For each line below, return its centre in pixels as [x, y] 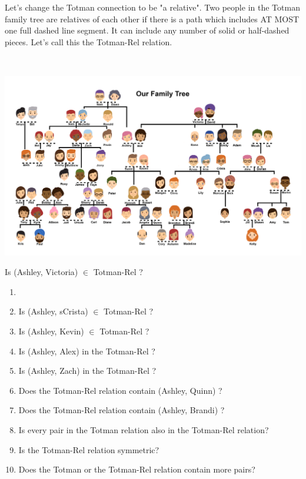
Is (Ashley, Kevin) [51, 331]
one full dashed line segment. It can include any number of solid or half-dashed [147, 30]
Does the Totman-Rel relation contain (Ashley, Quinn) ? [120, 390]
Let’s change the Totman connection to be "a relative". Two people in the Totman [152, 7]
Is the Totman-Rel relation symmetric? [89, 449]
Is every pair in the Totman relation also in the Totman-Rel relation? [144, 429]
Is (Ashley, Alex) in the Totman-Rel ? [87, 351]
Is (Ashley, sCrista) [53, 311]
